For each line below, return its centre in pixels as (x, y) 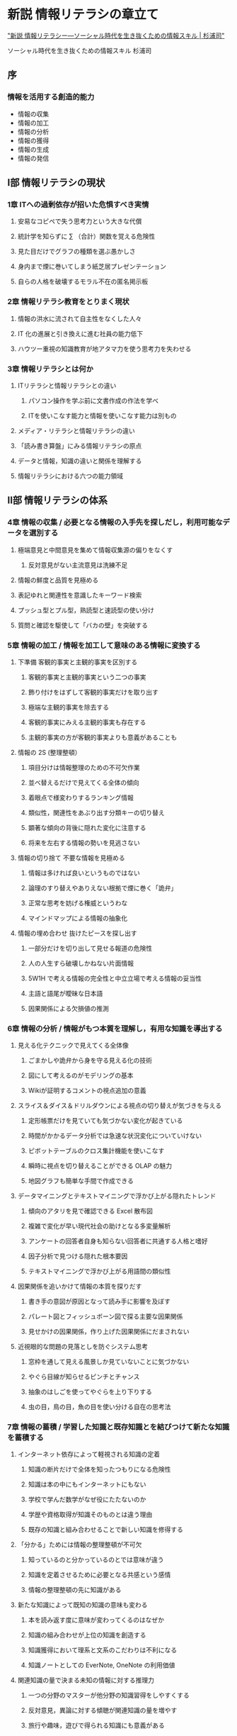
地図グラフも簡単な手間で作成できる (81, 1181)
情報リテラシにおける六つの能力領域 (70, 476)
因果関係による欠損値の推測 (69, 1008)
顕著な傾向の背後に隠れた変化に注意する (87, 827)
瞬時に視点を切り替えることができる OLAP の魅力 (100, 1166)
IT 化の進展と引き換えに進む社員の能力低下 (80, 333)
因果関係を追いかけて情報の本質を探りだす (80, 1287)
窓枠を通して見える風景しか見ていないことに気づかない (109, 1362)
